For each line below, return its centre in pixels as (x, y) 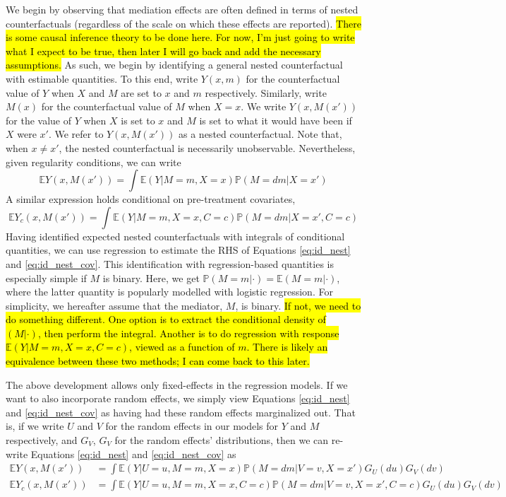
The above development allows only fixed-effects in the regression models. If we (177, 384)
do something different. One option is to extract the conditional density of (166, 319)
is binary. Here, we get (151, 277)
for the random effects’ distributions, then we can (222, 440)
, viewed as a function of (182, 347)
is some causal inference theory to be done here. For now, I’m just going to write (180, 37)
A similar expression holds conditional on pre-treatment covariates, (151, 199)
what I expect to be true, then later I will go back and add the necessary (163, 51)
